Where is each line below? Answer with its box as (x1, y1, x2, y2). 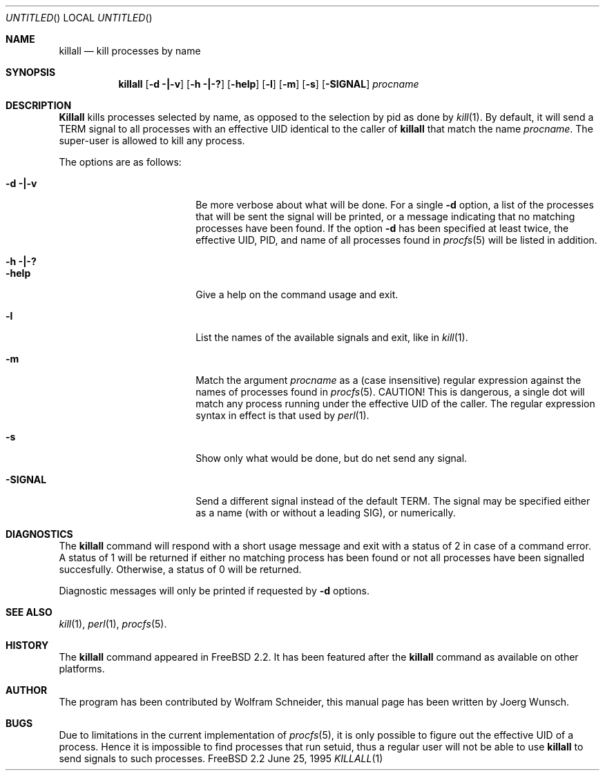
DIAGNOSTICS (6, 528, 73, 540)
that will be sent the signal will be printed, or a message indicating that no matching (195, 211, 575, 222)
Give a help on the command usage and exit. (195, 289, 398, 300)
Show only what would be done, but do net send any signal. (195, 452, 468, 464)
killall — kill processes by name (59, 45, 201, 57)
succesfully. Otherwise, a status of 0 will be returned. (59, 563, 302, 575)
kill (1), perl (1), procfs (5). (59, 618, 167, 630)
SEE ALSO (6, 606, 52, 618)
